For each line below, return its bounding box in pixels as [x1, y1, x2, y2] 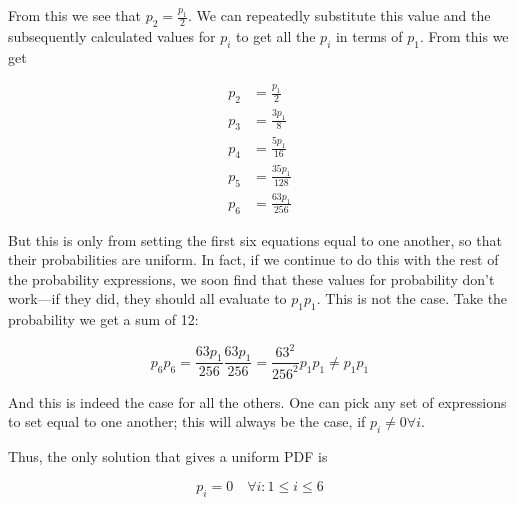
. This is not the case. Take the [316, 288, 508, 309]
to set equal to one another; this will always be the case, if [8, 411, 366, 432]
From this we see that [8, 5, 141, 25]
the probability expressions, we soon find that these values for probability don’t [8, 268, 495, 289]
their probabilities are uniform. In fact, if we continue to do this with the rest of [8, 249, 499, 270]
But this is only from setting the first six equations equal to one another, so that [8, 229, 502, 250]
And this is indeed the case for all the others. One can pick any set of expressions [8, 391, 507, 412]
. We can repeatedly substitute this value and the [188, 5, 491, 25]
